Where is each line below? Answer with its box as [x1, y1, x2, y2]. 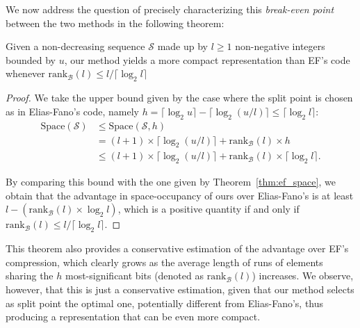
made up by [157, 39, 208, 54]
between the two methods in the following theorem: [6, 15, 224, 30]
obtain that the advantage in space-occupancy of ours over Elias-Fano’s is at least [6, 188, 354, 202]
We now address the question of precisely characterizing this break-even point [6, 2, 334, 16]
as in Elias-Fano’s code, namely [6, 104, 139, 118]
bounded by [6, 52, 56, 67]
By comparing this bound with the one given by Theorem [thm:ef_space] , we [6, 174, 336, 189]
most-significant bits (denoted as [65, 268, 204, 283]
